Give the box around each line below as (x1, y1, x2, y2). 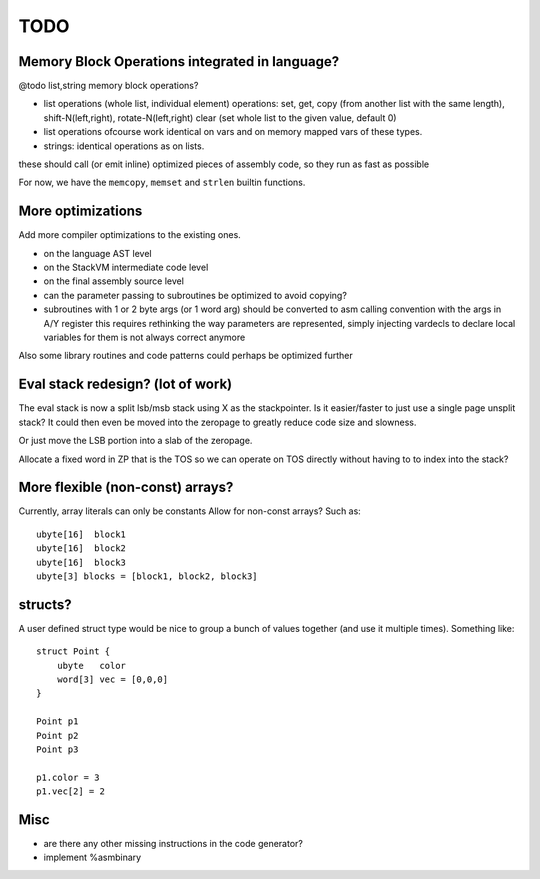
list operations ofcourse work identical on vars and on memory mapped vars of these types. (43, 126, 423, 138)
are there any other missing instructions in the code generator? (43, 838, 304, 850)
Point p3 (36, 744, 79, 755)
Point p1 (36, 716, 79, 727)
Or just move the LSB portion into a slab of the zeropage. (18, 435, 253, 447)
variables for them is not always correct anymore (43, 331, 246, 344)
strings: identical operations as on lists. (43, 140, 205, 152)
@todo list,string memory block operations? (18, 80, 199, 92)
